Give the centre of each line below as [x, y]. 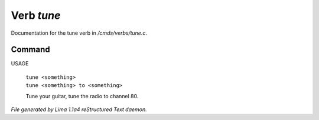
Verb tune [36, 15]
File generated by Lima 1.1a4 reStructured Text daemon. [79, 109]
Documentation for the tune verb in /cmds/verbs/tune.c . [79, 33]
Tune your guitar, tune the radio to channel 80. [82, 96]
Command [30, 50]
